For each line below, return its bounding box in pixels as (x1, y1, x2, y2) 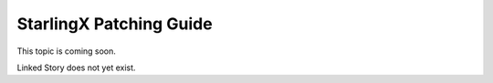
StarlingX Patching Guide (16, 14, 214, 34)
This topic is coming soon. (16, 46, 116, 57)
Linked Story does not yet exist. (16, 62, 136, 73)
